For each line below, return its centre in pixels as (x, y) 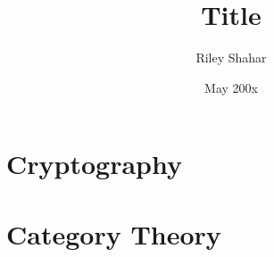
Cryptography (94, 164)
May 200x (231, 87)
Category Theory (114, 233)
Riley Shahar (231, 58)
